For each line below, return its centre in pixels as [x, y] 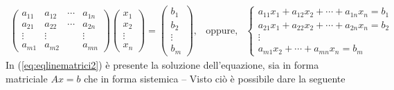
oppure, [222, 31]
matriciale [27, 78]
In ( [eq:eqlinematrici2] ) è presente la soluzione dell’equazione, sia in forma [162, 65]
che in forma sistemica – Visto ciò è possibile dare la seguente [215, 78]
